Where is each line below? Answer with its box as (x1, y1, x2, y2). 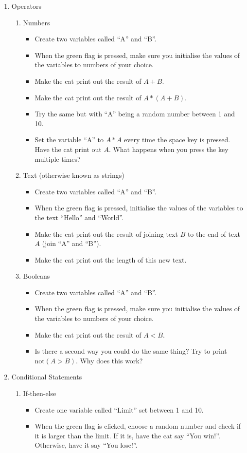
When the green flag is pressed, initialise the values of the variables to (35, 203, 243, 213)
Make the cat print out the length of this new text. (35, 254, 187, 264)
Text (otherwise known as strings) (23, 170, 124, 180)
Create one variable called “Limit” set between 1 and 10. (35, 404, 204, 415)
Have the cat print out (35, 144, 102, 154)
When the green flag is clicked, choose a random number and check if (35, 421, 241, 431)
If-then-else (23, 388, 56, 398)
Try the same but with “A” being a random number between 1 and (35, 109, 235, 119)
